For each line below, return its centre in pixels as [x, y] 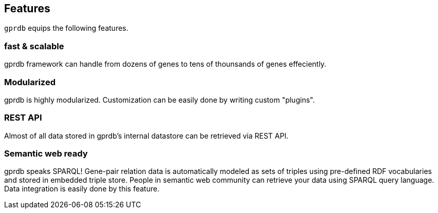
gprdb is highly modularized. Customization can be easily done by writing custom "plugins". [160, 100]
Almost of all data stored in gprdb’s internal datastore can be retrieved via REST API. [146, 135]
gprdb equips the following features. [66, 28]
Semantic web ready [46, 154]
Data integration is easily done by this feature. [82, 189]
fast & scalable [34, 46]
